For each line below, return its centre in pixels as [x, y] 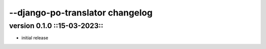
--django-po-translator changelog [81, 13]
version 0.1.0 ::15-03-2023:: [56, 26]
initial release [35, 38]
